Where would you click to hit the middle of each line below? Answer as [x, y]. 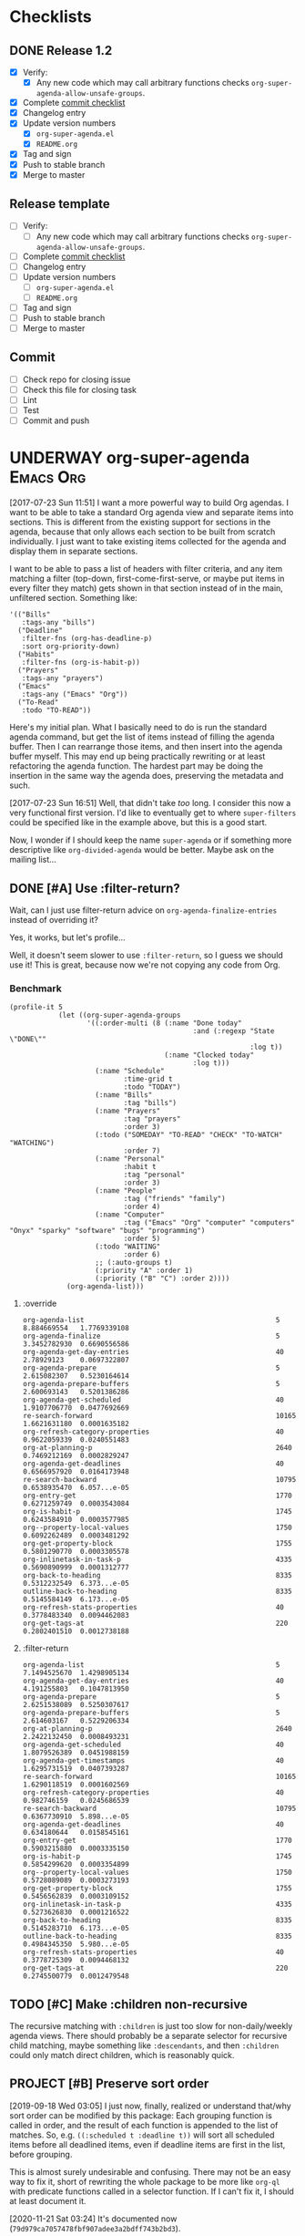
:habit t [140, 1167]
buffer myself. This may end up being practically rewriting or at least [137, 756]
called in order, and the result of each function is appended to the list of [144, 2125]
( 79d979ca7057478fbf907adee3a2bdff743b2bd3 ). [95, 2228]
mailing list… [33, 860]
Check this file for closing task [80, 389]
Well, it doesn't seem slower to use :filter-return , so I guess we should [147, 955]
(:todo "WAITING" [128, 1247]
